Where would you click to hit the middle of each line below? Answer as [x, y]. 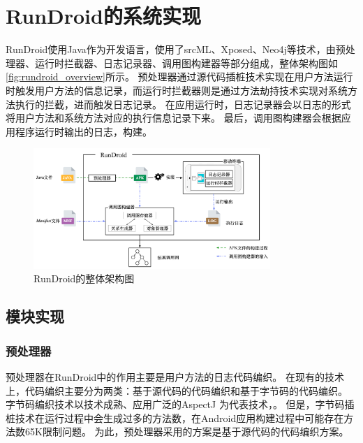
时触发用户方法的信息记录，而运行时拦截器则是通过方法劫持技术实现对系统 [177, 90]
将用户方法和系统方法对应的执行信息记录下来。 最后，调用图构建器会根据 [173, 118]
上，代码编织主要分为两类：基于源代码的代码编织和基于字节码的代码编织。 [177, 390]
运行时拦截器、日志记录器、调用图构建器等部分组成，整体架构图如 [186, 63]
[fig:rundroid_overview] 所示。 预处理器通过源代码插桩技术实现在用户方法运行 [179, 77]
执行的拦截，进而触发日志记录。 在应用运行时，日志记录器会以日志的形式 [183, 104]
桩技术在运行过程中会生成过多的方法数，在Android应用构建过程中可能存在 [175, 417]
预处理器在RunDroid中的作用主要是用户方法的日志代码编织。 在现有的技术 [175, 377]
